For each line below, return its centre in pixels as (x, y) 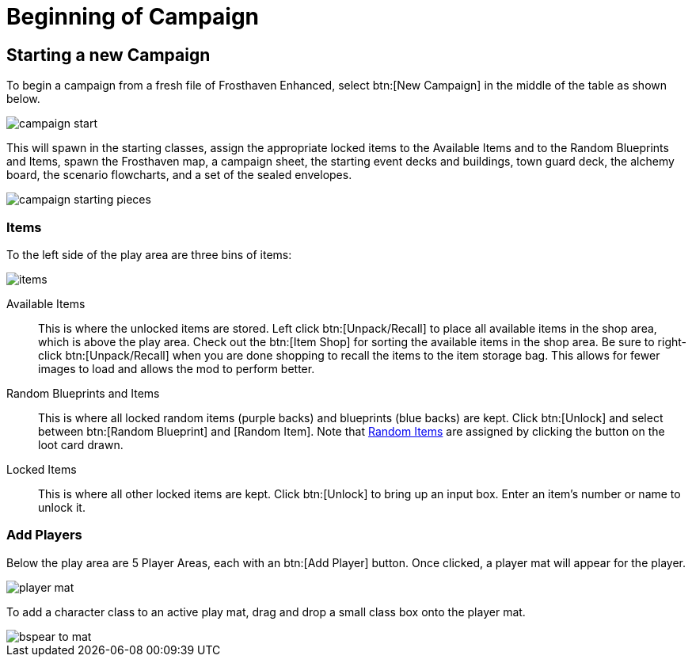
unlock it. (62, 507)
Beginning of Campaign (133, 17)
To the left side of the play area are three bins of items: (149, 254)
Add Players (44, 535)
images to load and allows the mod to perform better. (177, 368)
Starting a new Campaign (108, 55)
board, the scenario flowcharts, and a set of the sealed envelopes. (179, 175)
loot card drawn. (81, 444)
